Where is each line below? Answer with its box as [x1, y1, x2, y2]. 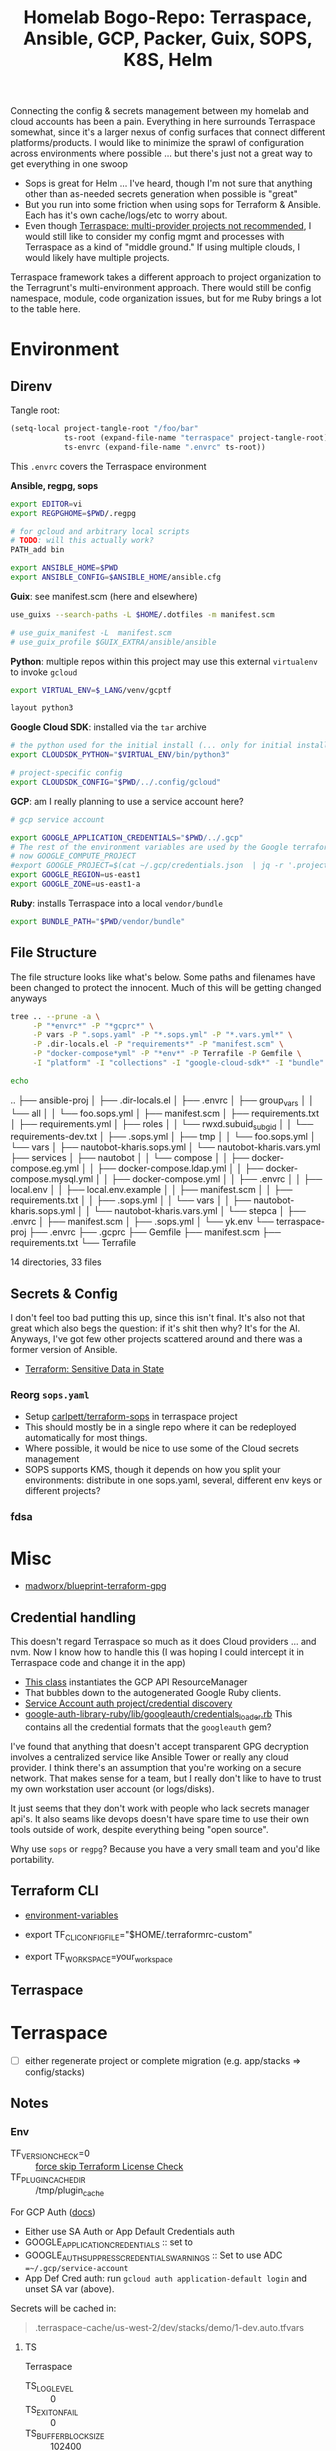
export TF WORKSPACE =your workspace [24, 1950, 173, 1965]
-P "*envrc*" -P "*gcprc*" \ [32, 1021, 155, 1031]
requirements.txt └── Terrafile [10, 1237, 137, 1249]
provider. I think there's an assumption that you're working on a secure [10, 1761, 302, 1773]
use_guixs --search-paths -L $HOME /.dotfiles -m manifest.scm [10, 609, 275, 620]
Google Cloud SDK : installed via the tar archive [10, 721, 207, 733]
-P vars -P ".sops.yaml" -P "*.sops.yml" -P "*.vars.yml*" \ [32, 1030, 293, 1040]
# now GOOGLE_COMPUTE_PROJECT [10, 851, 137, 861]
